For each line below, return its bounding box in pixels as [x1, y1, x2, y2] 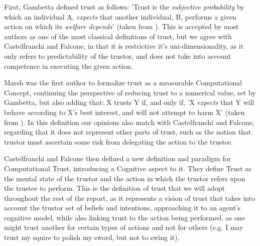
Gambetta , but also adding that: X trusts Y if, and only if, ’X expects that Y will [4, 97, 254, 107]
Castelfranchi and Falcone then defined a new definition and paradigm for [4, 153, 231, 164]
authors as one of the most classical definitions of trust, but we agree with [4, 31, 232, 41]
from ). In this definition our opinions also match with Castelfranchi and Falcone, [4, 116, 254, 127]
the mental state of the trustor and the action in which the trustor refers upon [4, 173, 245, 183]
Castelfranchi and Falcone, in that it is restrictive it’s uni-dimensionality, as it [4, 41, 244, 51]
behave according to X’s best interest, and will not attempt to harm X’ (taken [4, 106, 245, 117]
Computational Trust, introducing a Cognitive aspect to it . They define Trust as [4, 163, 251, 173]
